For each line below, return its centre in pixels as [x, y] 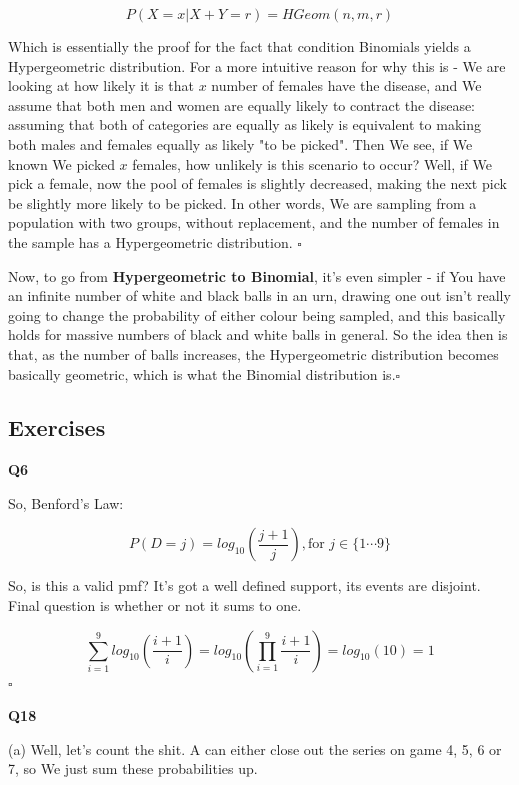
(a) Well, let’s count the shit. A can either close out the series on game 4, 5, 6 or [255, 748]
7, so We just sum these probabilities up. [133, 768]
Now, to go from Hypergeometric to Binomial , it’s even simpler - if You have [257, 275]
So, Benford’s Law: [66, 502]
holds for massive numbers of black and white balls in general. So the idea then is [258, 334]
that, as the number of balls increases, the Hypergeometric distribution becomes [253, 353]
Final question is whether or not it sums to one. [155, 605]
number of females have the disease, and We [346, 85]
